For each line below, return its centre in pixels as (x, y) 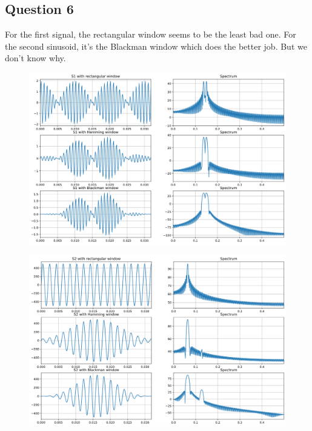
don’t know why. (35, 58)
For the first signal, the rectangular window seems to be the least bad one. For (151, 34)
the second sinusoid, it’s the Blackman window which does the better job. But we (156, 46)
